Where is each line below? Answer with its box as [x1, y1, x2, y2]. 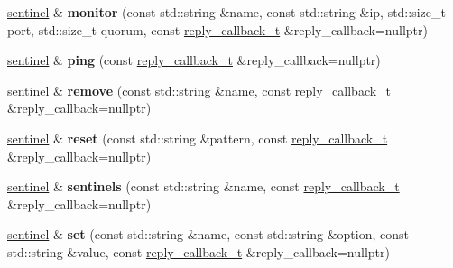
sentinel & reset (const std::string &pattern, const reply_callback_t [7, 128, 388, 147]
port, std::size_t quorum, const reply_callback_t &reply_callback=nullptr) [7, 20, 428, 39]
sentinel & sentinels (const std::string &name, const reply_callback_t [7, 177, 400, 196]
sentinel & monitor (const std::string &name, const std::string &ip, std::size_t [7, 3, 446, 21]
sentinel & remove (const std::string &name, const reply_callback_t [7, 80, 392, 99]
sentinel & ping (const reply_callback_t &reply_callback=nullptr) [7, 51, 381, 69]
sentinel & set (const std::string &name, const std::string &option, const [7, 225, 409, 244]
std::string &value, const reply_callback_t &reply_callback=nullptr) [7, 242, 390, 261]
